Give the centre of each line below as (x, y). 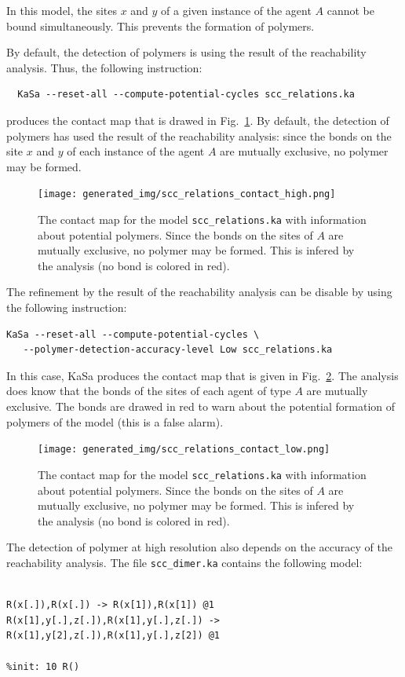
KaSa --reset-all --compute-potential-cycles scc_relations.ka (186, 95)
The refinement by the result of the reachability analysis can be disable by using (199, 292)
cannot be (351, 10)
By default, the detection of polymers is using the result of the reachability (186, 52)
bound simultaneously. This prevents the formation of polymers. (161, 26)
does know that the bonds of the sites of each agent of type (149, 391)
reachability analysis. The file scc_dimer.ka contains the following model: (184, 562)
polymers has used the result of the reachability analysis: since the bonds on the (199, 135)
